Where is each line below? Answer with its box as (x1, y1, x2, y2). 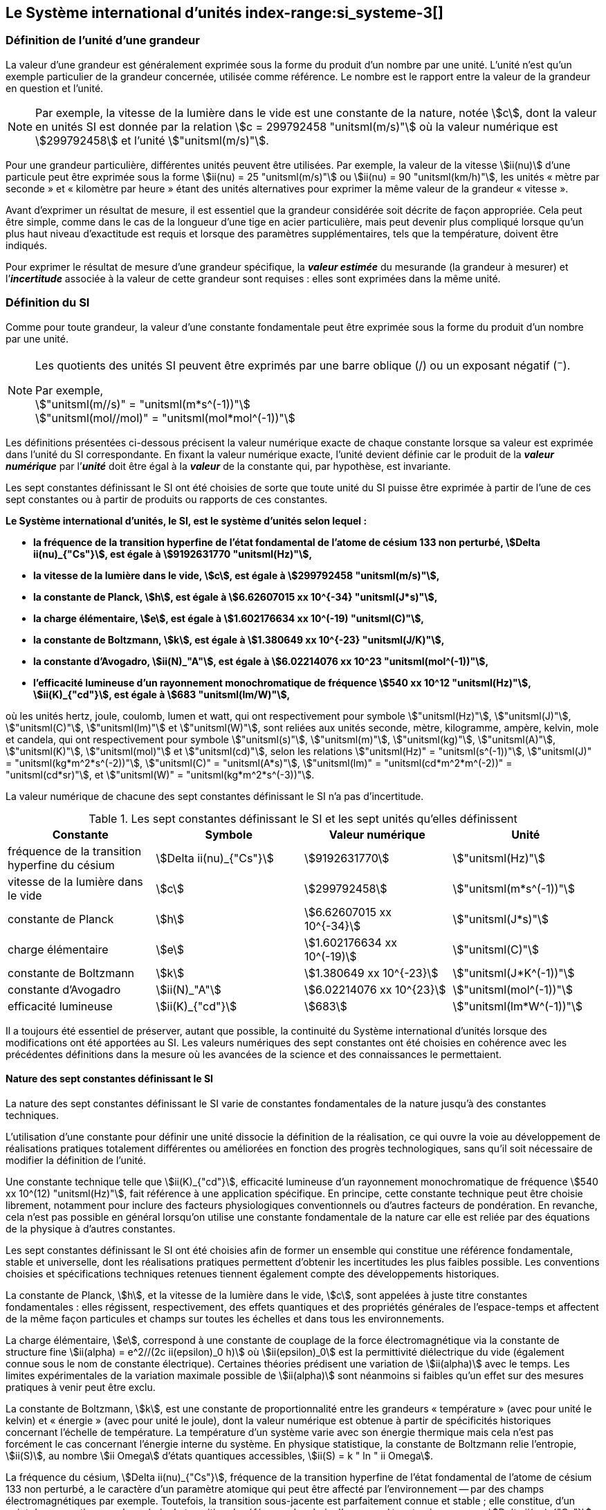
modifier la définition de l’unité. (6, 1154, 147, 1167)
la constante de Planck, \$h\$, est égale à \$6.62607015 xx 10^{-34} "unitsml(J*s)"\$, (33, 590, 438, 603)
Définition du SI (6, 295, 90, 310)
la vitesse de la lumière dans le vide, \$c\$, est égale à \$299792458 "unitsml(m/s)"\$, (33, 569, 440, 581)
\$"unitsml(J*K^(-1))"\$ (452, 965, 575, 980)
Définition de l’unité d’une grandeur (6, 33, 200, 48)
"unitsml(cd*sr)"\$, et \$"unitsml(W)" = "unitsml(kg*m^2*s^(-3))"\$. (6, 768, 315, 781)
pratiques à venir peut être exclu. (6, 1381, 156, 1394)
